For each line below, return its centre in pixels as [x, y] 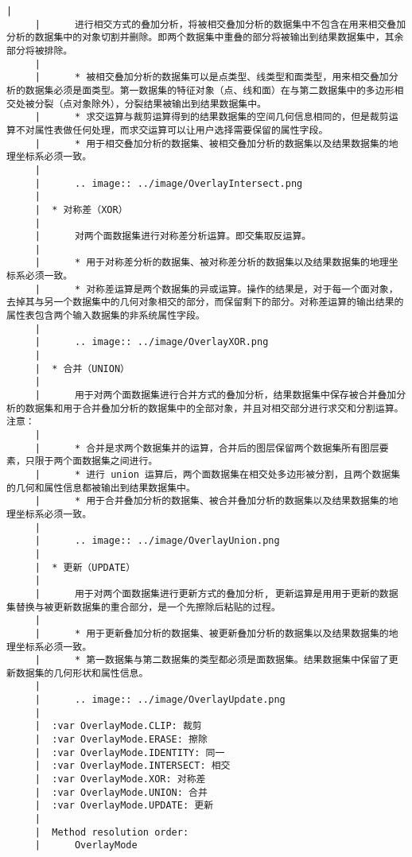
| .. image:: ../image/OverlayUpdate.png [160, 700]
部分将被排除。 [40, 50]
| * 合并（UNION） [82, 368]
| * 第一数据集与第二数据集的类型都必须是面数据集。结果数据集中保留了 [212, 660]
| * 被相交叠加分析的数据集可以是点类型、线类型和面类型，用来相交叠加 [212, 78]
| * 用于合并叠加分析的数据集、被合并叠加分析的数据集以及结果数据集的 [212, 501]
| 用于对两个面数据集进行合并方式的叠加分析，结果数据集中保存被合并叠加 [216, 396]
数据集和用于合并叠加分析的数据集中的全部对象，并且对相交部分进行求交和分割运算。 [214, 408]
